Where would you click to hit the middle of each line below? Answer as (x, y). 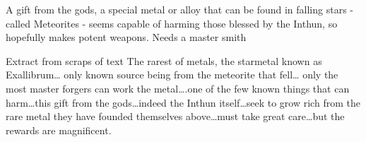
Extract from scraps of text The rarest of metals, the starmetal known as (164, 60)
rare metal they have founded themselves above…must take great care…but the (175, 116)
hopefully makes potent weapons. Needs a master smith (126, 37)
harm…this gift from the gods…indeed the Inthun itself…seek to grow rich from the (183, 102)
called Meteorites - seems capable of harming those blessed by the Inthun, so (172, 23)
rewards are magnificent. (59, 130)
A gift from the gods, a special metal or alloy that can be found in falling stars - (179, 9)
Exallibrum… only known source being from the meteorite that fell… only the (172, 75)
